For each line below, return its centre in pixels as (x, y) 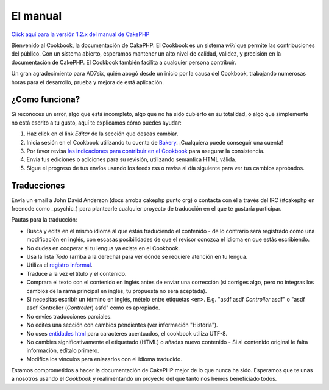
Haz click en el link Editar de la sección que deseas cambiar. (103, 134)
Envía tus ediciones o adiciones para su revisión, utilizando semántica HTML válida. (132, 159)
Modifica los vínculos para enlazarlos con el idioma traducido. (104, 359)
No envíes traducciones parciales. (69, 316)
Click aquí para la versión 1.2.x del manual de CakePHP (80, 34)
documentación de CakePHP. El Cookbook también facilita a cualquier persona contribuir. (124, 62)
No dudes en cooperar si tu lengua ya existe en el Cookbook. (103, 248)
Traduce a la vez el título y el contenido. (76, 273)
